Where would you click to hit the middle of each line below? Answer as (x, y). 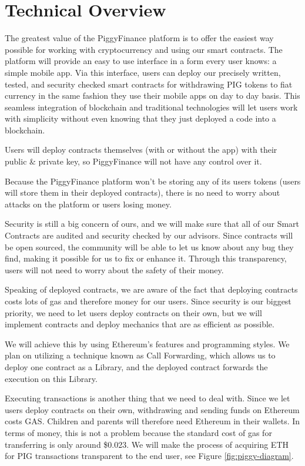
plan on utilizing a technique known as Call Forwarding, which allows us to (140, 355)
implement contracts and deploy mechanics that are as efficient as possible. (140, 324)
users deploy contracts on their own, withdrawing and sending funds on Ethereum (152, 409)
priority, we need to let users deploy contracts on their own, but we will (133, 312)
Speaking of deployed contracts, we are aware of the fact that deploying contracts (151, 289)
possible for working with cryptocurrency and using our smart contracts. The (144, 49)
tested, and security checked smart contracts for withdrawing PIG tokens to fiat (149, 84)
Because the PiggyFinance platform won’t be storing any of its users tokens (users (153, 181)
